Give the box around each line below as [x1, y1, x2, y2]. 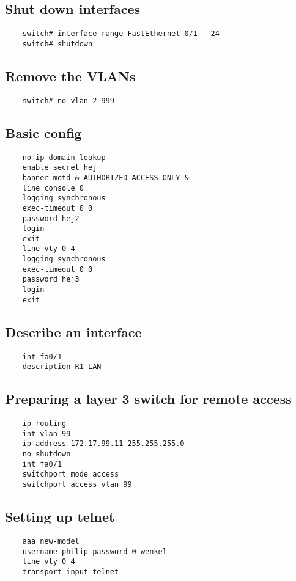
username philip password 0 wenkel [22, 547, 167, 556]
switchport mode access [22, 470, 119, 479]
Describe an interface [5, 322, 142, 341]
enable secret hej [22, 163, 97, 172]
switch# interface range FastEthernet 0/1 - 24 [22, 29, 220, 38]
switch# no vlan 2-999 [22, 96, 114, 105]
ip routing [22, 419, 67, 428]
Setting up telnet [5, 507, 115, 526]
